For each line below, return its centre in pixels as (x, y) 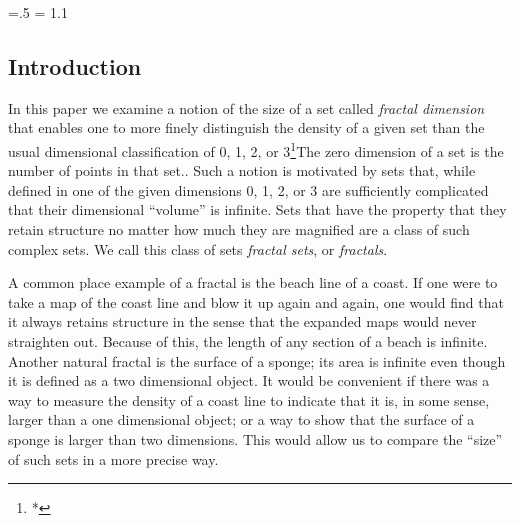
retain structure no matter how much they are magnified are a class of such (239, 229)
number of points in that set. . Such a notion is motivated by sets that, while (242, 170)
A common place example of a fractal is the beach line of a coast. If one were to (253, 282)
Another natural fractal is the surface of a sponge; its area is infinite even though (257, 360)
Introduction (75, 65)
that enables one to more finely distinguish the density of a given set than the (246, 127)
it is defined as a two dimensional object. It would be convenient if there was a (249, 380)
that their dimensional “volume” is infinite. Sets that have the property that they (257, 209)
